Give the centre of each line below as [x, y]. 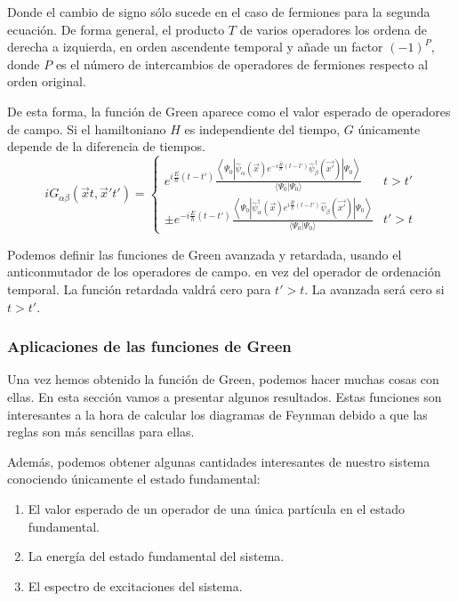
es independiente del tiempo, [262, 128]
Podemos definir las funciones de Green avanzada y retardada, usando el [205, 254]
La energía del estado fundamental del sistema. [156, 556]
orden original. [47, 81]
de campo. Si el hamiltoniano [87, 128]
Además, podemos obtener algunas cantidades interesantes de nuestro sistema [219, 461]
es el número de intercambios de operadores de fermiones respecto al [242, 64]
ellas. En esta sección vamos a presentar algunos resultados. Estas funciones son [225, 396]
